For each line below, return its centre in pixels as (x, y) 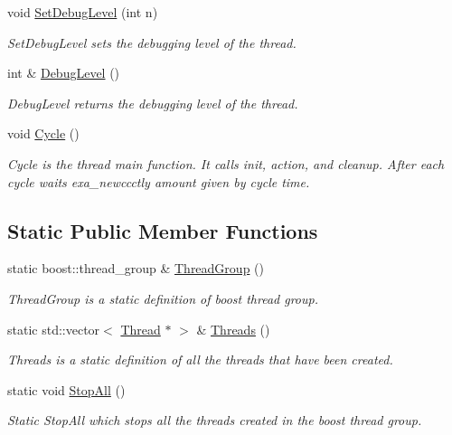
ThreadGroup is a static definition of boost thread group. (163, 298)
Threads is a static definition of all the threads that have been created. (200, 359)
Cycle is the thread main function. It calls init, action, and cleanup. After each (226, 163)
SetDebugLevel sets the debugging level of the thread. (152, 42)
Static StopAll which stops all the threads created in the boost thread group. (215, 420)
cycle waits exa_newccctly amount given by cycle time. (159, 181)
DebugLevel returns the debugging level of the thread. (153, 103)
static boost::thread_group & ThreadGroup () (136, 268)
